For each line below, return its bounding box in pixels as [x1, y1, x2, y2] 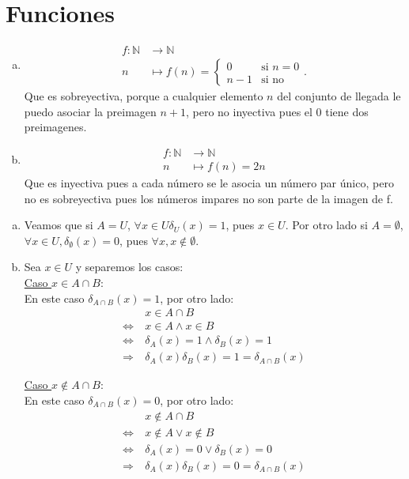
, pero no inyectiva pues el [185, 103, 312, 119]
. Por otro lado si [285, 217, 368, 233]
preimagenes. [24, 119, 87, 135]
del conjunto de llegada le [277, 88, 401, 104]
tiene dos [325, 103, 369, 119]
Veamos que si [24, 217, 93, 233]
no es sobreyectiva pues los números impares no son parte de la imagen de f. [24, 190, 393, 206]
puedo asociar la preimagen [24, 103, 157, 119]
